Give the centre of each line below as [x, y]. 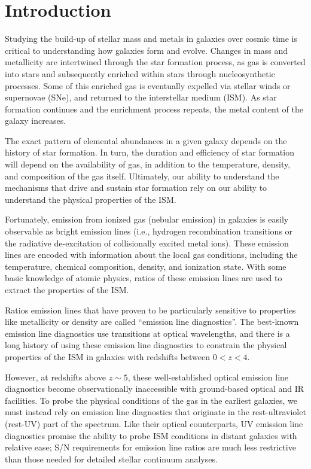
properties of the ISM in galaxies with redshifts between [108, 356]
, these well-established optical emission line [208, 377]
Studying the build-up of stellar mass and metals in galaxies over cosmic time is [151, 39]
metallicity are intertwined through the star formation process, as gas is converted [155, 62]
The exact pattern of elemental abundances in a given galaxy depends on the [146, 140]
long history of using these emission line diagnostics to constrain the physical [146, 345]
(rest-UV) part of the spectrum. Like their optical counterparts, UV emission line [154, 423]
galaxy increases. [36, 121]
